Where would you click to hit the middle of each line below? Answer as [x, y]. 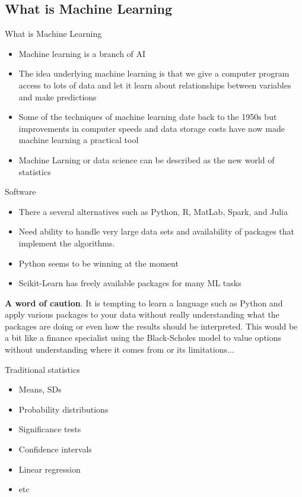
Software [20, 191]
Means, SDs [40, 389]
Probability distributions [63, 409]
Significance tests [50, 429]
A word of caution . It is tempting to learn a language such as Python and [144, 303]
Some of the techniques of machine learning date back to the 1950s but [148, 117]
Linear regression [50, 469]
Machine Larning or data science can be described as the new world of [147, 159]
